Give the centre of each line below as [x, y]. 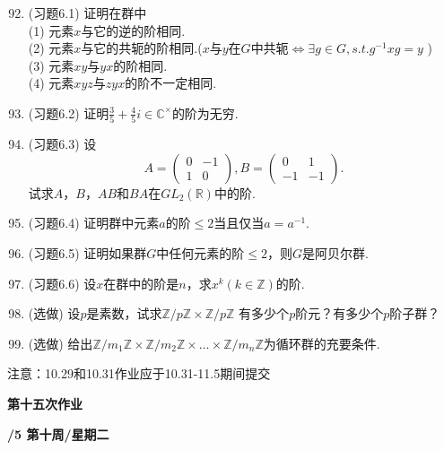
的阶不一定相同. [171, 83]
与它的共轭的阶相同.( [142, 48]
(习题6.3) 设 [62, 144]
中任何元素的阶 [200, 253]
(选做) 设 [54, 313]
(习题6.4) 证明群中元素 [94, 223]
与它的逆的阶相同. [133, 30]
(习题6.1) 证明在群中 [87, 13]
